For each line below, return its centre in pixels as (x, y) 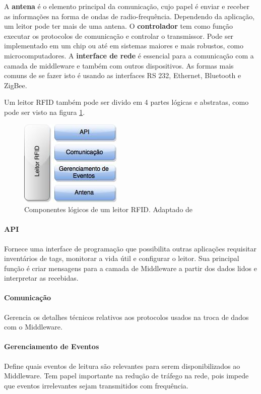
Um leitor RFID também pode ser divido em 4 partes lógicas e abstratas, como (126, 102)
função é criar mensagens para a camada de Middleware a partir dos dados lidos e (130, 268)
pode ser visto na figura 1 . (45, 112)
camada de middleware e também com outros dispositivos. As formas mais (119, 65)
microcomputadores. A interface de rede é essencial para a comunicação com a (129, 55)
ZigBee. (16, 85)
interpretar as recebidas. (41, 278)
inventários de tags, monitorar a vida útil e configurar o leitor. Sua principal (122, 258)
